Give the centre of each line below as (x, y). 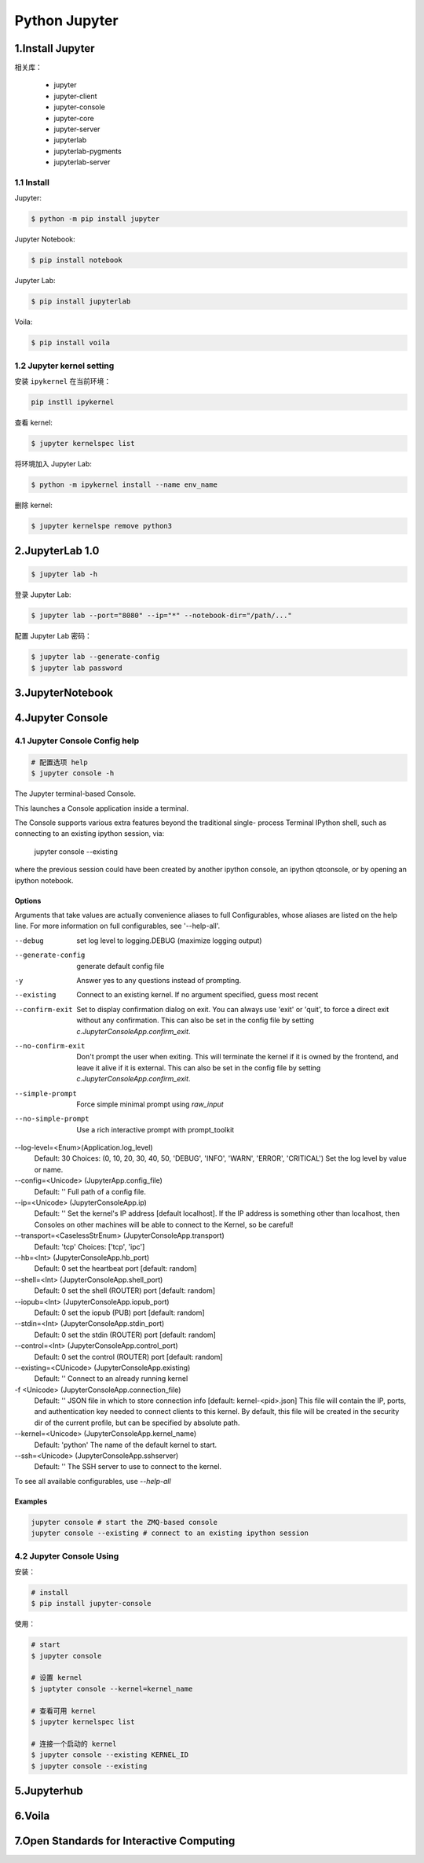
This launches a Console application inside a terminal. (102, 808)
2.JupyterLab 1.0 (57, 551)
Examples (31, 1501)
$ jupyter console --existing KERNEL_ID (110, 1755)
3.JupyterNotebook (64, 693)
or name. (49, 1169)
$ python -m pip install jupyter (95, 219)
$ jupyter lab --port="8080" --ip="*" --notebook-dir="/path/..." (161, 616)
